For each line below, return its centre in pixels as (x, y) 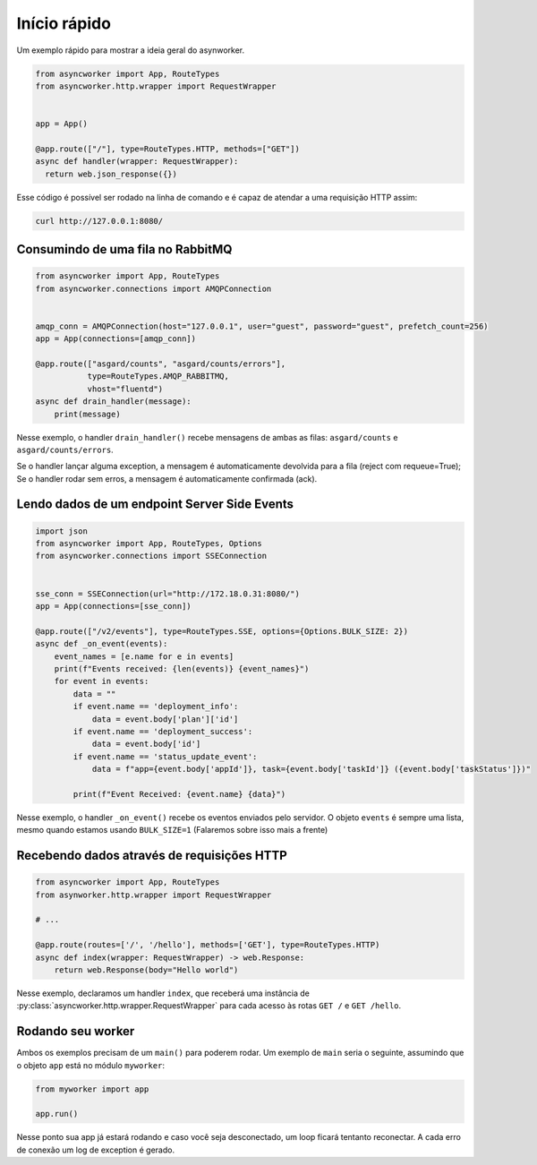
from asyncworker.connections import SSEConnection (151, 556)
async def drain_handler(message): (113, 402)
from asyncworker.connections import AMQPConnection (153, 288)
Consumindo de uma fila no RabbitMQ (124, 249)
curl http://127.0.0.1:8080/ (99, 221)
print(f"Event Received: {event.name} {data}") (179, 794)
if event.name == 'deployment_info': (156, 707)
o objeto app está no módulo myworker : (91, 1065)
